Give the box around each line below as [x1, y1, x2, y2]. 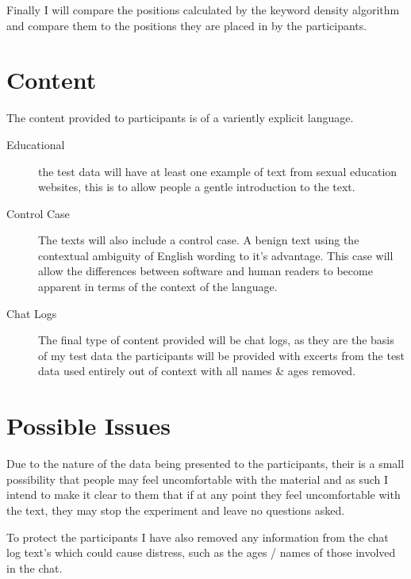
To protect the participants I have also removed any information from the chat [6, 528, 389, 545]
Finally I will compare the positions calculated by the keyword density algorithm [6, 2, 400, 17]
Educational [6, 136, 65, 152]
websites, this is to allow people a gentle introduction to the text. [38, 178, 355, 195]
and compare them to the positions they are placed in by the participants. [6, 17, 367, 33]
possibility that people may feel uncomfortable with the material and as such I [6, 470, 389, 487]
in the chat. [6, 559, 63, 576]
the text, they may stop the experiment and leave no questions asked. [6, 501, 345, 518]
